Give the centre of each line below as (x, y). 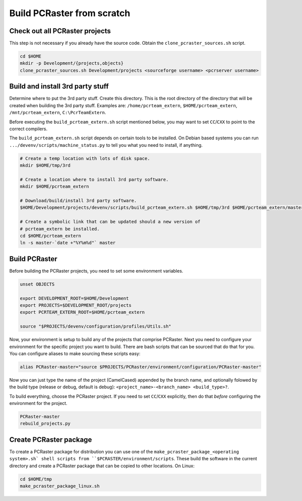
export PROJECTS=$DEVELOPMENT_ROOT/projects (76, 305)
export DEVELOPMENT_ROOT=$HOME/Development (74, 298)
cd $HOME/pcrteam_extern (51, 236)
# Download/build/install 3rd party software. (78, 200)
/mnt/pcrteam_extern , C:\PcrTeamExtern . (58, 113)
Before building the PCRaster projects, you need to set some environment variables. (96, 271)
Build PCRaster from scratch (70, 13)
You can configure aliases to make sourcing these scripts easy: (75, 353)
